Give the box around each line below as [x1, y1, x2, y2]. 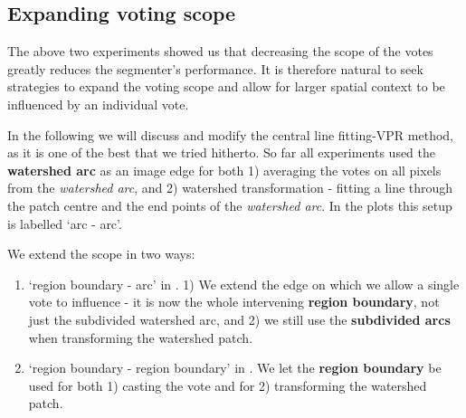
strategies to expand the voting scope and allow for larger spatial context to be [7, 77, 445, 96]
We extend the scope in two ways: [7, 244, 195, 263]
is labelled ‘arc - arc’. [7, 214, 122, 233]
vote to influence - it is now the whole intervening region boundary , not [28, 292, 440, 311]
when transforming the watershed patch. [28, 328, 253, 347]
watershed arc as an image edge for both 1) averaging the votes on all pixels [7, 160, 442, 179]
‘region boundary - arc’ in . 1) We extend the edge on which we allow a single [28, 274, 460, 293]
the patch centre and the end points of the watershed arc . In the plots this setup [7, 195, 452, 214]
